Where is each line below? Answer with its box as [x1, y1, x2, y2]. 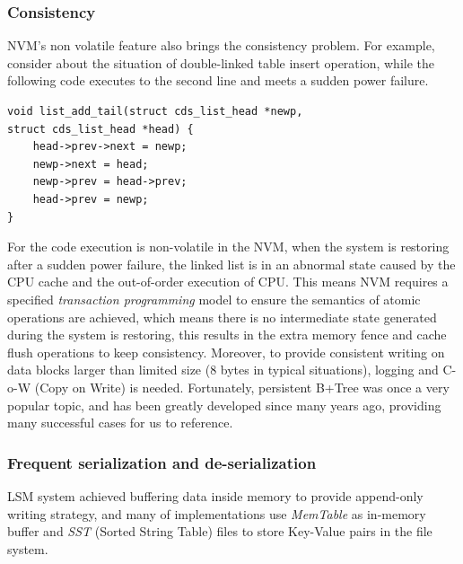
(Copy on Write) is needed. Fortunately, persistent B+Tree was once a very [34, 377, 450, 396]
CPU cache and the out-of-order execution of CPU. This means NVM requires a [7, 272, 449, 291]
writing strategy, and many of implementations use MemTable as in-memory [7, 504, 426, 523]
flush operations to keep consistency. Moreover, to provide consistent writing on [7, 342, 445, 361]
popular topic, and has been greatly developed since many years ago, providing [7, 395, 441, 414]
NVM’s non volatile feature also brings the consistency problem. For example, [7, 36, 435, 55]
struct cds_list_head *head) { [7, 122, 194, 136]
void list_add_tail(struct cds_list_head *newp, [7, 105, 303, 118]
